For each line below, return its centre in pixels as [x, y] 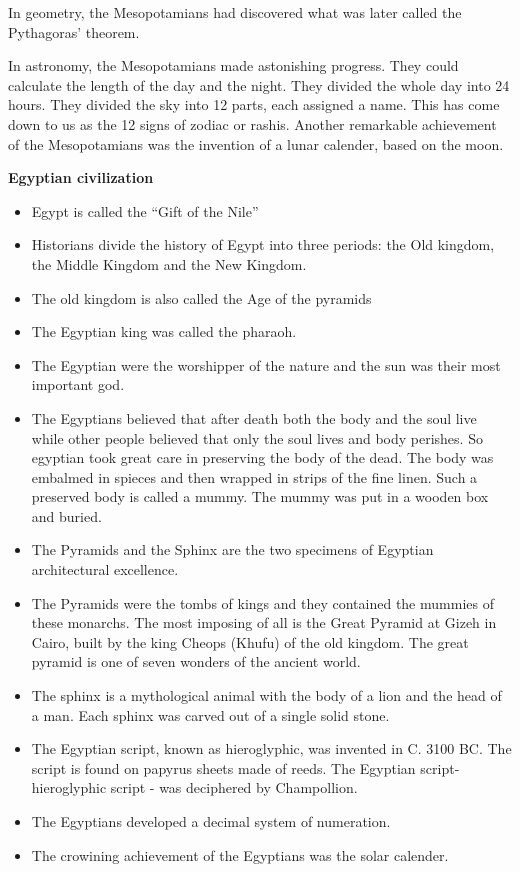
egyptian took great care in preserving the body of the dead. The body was [262, 457]
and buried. [66, 515]
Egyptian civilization [81, 177]
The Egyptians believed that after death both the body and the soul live [254, 417]
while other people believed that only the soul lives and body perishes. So [257, 437]
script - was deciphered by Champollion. [234, 787]
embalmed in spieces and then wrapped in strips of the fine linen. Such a [254, 476]
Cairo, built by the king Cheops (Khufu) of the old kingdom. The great [250, 641]
